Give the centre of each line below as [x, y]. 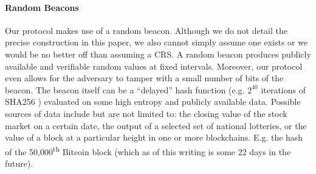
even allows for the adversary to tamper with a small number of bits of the [144, 78]
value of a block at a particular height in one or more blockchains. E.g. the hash [154, 137]
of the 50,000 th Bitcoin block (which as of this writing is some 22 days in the [148, 150]
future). [19, 163]
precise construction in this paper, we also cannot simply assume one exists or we [156, 42]
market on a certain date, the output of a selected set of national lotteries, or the [156, 125]
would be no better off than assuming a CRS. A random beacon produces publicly [158, 54]
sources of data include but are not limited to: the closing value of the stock [146, 113]
